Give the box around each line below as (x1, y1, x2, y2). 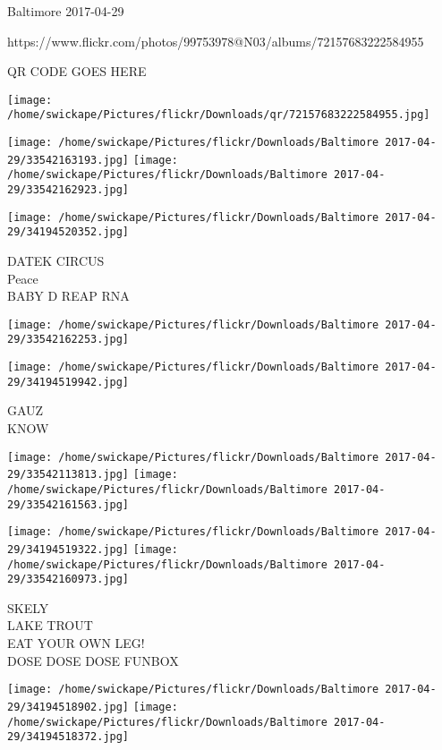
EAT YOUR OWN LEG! (7, 634, 145, 652)
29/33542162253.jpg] (7, 333, 130, 346)
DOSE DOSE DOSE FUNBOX (7, 651, 179, 669)
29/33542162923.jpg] (7, 183, 130, 197)
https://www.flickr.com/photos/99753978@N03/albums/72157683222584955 (7, 31, 424, 50)
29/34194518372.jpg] (7, 730, 130, 744)
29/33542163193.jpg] (7, 153, 130, 166)
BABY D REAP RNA (7, 286, 130, 305)
